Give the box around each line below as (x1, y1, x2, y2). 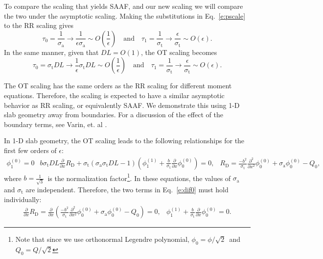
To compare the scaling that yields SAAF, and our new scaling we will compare (4, 1, 243, 11)
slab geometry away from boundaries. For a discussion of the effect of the (4, 109, 223, 120)
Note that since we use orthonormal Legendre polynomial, (15, 234, 189, 244)
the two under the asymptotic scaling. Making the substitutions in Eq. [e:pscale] (4, 10, 246, 21)
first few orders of (4, 145, 57, 155)
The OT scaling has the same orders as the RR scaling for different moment (4, 80, 232, 91)
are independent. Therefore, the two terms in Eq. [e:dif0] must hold (25, 184, 229, 194)
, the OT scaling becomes (141, 47, 217, 57)
